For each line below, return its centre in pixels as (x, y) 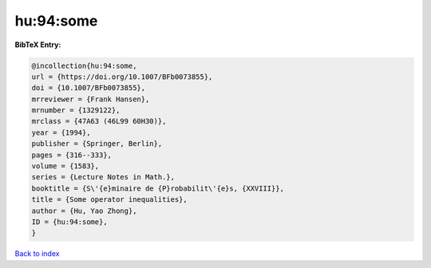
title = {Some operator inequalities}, (109, 200)
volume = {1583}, (65, 166)
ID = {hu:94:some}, (69, 222)
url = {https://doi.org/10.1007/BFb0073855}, (122, 77)
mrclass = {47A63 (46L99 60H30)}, (99, 121)
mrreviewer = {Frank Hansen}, (91, 99)
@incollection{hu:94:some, (84, 65)
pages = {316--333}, (71, 155)
